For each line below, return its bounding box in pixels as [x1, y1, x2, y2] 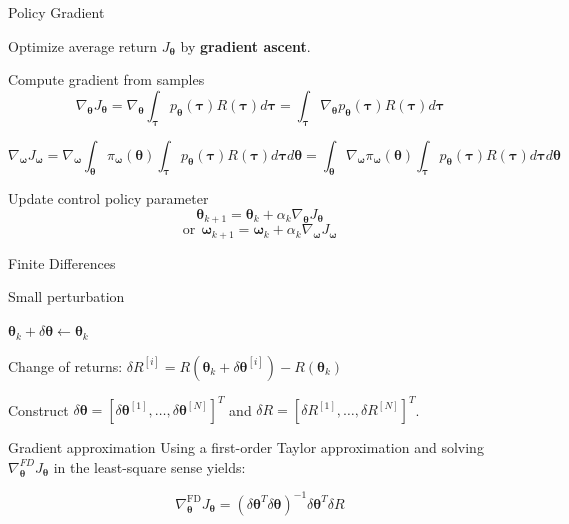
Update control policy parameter [8, 188, 209, 209]
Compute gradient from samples [8, 69, 205, 90]
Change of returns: [8, 355, 123, 376]
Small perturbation [8, 286, 125, 307]
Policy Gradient [8, 2, 105, 22]
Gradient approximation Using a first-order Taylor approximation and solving [8, 437, 484, 458]
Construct [8, 399, 69, 420]
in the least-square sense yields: [53, 456, 246, 477]
